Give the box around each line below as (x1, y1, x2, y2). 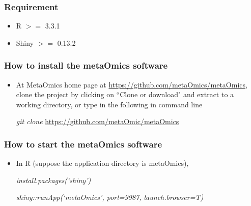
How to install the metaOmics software (4, 59, 168, 72)
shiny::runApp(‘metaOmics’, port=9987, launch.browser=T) (16, 192, 204, 202)
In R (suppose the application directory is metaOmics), (16, 158, 189, 168)
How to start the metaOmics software (4, 137, 162, 150)
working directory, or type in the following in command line (16, 99, 203, 109)
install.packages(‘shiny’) (16, 174, 91, 185)
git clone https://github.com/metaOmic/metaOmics (16, 116, 179, 127)
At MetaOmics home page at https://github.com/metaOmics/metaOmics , (16, 79, 247, 90)
